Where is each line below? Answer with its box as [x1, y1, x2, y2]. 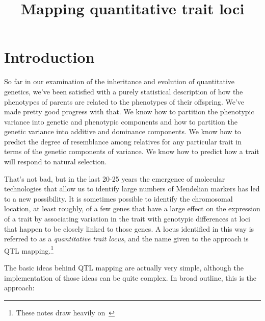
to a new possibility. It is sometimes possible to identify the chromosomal [4, 193, 233, 204]
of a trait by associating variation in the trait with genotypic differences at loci [4, 213, 250, 224]
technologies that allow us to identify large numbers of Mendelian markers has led [4, 183, 260, 194]
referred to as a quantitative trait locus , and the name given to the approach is [4, 233, 249, 244]
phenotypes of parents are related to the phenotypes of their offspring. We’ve [4, 96, 245, 107]
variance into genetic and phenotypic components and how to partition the [4, 116, 237, 127]
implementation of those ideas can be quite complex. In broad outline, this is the [4, 272, 257, 283]
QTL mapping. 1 [4, 243, 54, 256]
